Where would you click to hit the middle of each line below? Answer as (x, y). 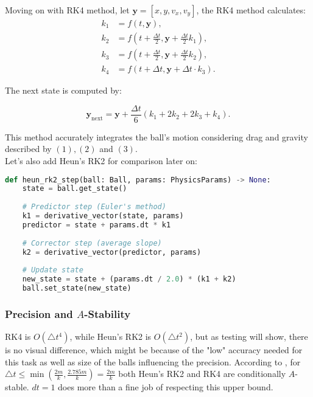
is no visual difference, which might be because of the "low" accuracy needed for (154, 350)
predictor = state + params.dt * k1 (97, 225)
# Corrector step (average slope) (92, 243)
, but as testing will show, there (249, 337)
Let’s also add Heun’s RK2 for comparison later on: (101, 160)
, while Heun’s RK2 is (111, 337)
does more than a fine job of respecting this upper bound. (166, 387)
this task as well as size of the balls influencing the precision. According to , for (153, 361)
